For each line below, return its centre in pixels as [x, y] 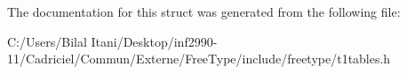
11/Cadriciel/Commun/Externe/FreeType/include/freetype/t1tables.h [199, 59]
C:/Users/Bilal [47, 41]
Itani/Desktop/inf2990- [154, 41]
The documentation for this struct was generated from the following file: [204, 11]
